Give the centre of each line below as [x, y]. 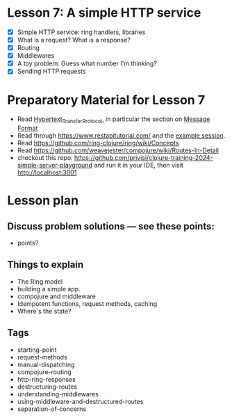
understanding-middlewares [58, 394]
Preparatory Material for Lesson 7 [106, 100]
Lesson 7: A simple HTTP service [104, 13]
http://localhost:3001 [47, 172]
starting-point [37, 350]
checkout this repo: [45, 158]
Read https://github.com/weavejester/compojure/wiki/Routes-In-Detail [118, 150]
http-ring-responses [47, 379]
